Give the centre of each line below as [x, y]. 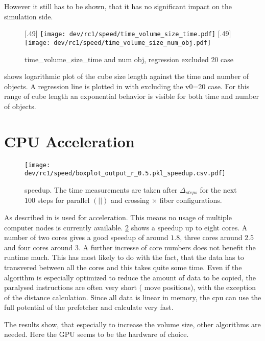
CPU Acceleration [69, 141]
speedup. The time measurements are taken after [101, 189]
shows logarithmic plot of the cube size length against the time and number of [127, 76]
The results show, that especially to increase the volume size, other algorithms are [132, 324]
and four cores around [39, 247]
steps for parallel [64, 200]
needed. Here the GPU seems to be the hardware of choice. [97, 334]
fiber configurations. [191, 200]
